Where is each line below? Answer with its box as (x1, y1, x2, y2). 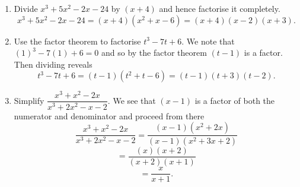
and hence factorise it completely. (159, 2, 280, 14)
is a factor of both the (194, 94, 275, 106)
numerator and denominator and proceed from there (14, 109, 205, 122)
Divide (14, 2, 38, 14)
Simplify (14, 94, 44, 106)
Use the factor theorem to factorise (14, 34, 141, 47)
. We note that (181, 34, 235, 47)
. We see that (107, 94, 156, 106)
